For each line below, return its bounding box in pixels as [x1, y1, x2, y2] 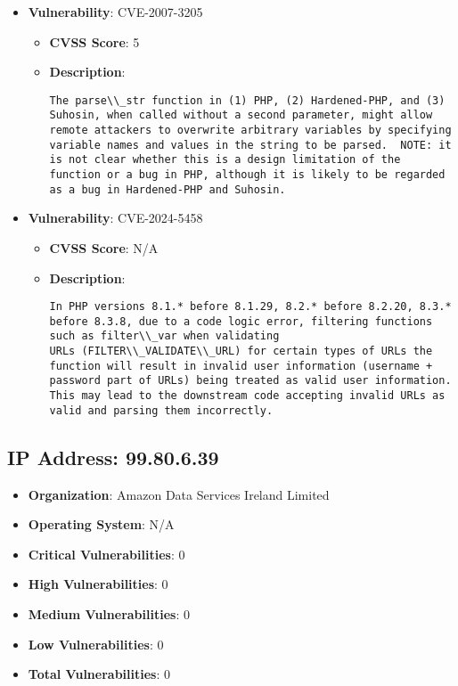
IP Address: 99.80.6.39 [7, 443, 219, 470]
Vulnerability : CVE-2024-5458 [28, 208, 203, 227]
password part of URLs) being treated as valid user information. [49, 374, 452, 388]
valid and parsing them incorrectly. [49, 404, 274, 417]
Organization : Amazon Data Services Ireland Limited [28, 485, 330, 503]
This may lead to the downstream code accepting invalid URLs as [49, 389, 446, 403]
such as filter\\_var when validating [49, 330, 280, 343]
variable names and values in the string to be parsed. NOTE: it [49, 138, 452, 151]
